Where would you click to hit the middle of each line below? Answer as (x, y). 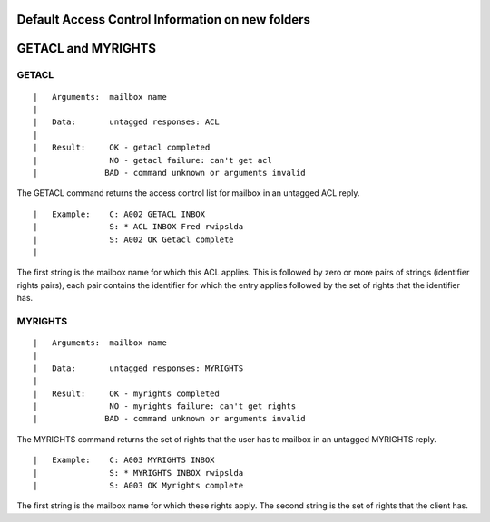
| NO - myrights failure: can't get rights (165, 406)
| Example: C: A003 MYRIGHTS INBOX (124, 460)
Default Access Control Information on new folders (163, 19)
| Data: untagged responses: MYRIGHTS (138, 368)
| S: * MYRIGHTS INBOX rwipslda (138, 473)
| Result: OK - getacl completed (122, 148)
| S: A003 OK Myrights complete (138, 485)
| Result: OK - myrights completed (126, 393)
